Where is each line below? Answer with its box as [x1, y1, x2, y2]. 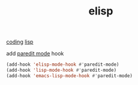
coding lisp [6, 38, 34, 46]
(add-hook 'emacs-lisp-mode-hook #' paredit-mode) [6, 72, 133, 79]
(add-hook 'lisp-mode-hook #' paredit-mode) [6, 68, 117, 74]
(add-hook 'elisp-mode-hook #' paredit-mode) [6, 61, 119, 68]
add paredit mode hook [6, 50, 64, 57]
